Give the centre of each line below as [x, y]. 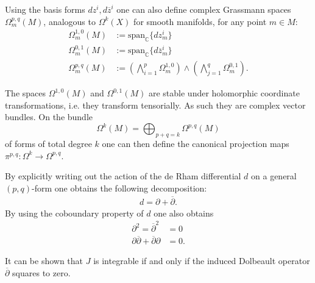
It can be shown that [44, 261]
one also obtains [184, 213]
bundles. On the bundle [49, 117]
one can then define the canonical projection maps [196, 144]
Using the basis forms [45, 9]
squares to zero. [41, 272]
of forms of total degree [48, 144]
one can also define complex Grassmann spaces [204, 9]
